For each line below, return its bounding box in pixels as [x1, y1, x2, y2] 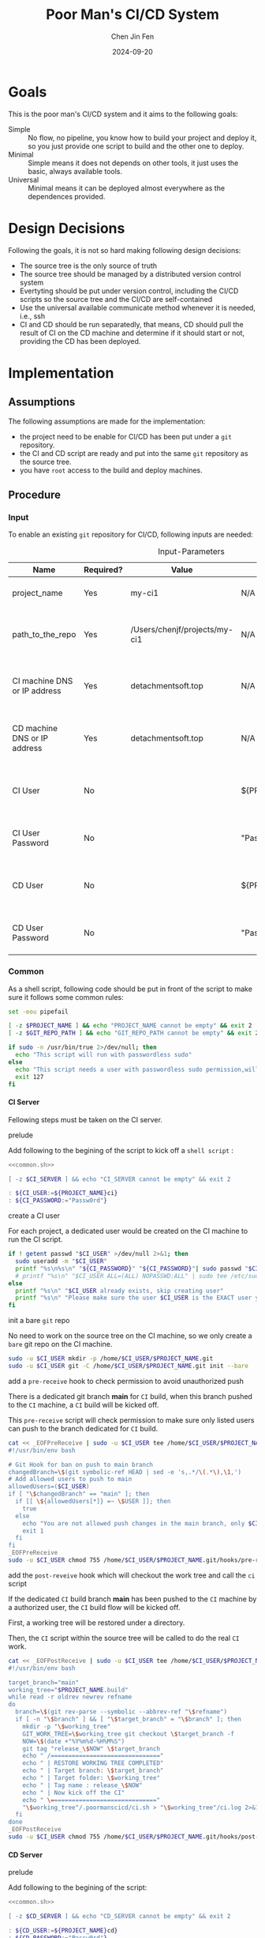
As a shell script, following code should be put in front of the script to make [8, 984, 252, 994]
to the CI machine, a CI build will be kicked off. [8, 1400, 159, 1409]
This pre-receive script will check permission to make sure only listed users [8, 1415, 255, 1424]
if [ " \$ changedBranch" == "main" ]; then [8, 1490, 150, 1499]
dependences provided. [28, 191, 106, 201]
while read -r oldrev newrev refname [8, 1693, 132, 1701]
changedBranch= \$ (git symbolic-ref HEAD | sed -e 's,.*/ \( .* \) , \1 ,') [8, 1468, 242, 1476]
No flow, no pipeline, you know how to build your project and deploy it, [28, 133, 257, 142]
